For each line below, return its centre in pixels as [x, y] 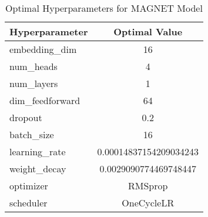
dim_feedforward [45, 100]
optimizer [29, 186]
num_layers [34, 83]
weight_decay [38, 168]
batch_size [32, 134]
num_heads [33, 66]
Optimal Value [148, 31]
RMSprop [148, 186]
